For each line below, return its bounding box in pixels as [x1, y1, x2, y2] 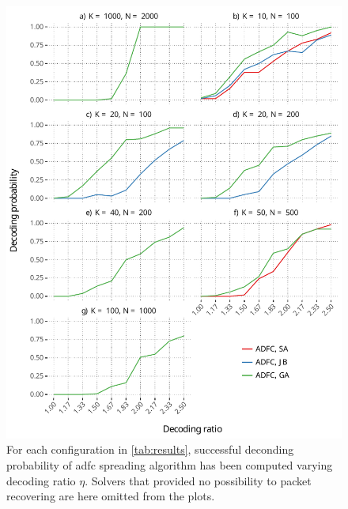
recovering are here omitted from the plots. [6, 488, 215, 504]
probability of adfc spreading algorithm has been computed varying [6, 457, 333, 473]
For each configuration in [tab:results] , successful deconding [6, 441, 294, 458]
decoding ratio [6, 472, 76, 488]
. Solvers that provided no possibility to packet [85, 472, 312, 488]
